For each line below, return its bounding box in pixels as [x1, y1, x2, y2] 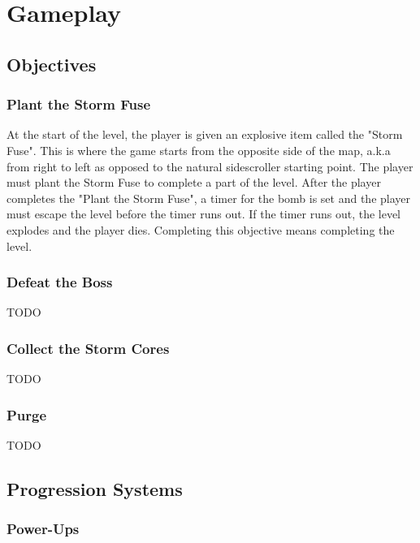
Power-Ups [6, 519, 80, 539]
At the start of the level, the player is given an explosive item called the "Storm [6, 126, 403, 143]
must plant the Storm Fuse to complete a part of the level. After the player [6, 174, 381, 191]
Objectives [6, 51, 97, 76]
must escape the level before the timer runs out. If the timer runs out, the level [6, 205, 401, 222]
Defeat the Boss [6, 272, 113, 292]
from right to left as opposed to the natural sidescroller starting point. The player [6, 157, 414, 175]
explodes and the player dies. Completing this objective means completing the [6, 221, 395, 238]
